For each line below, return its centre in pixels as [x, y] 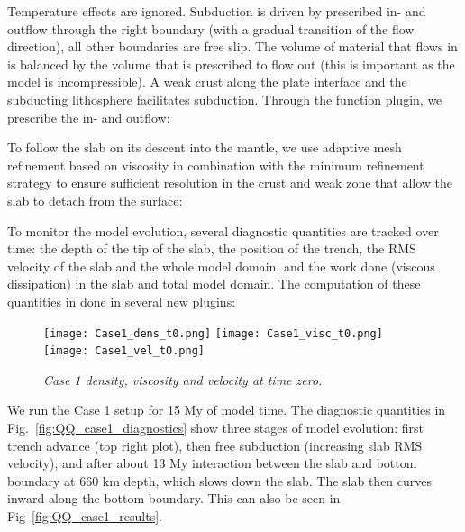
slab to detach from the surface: [95, 200]
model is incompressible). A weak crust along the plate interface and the [207, 82]
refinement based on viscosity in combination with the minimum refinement [216, 165]
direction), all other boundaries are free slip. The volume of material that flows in [232, 46]
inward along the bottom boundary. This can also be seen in [174, 498]
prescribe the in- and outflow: [89, 117]
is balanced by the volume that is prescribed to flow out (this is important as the [231, 64]
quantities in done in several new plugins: [122, 301]
